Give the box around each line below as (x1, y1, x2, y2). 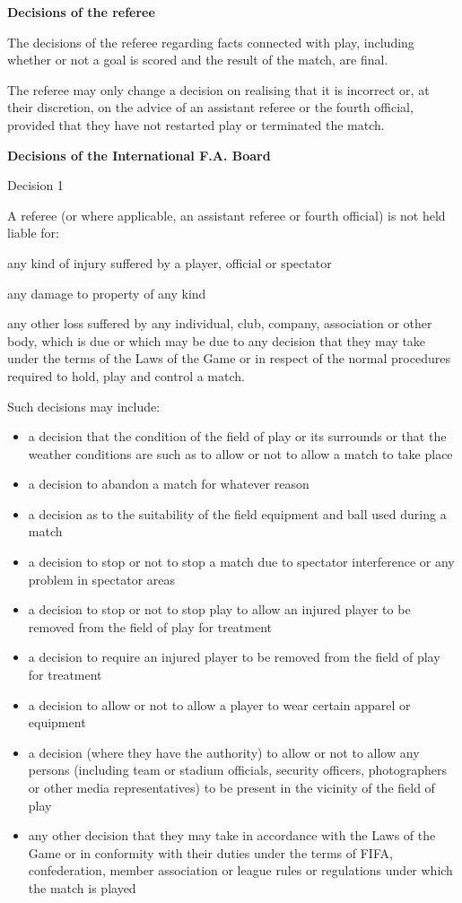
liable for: (7, 223, 60, 242)
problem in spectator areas (28, 569, 176, 588)
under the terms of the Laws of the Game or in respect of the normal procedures (7, 349, 450, 368)
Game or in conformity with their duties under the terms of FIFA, (28, 843, 393, 862)
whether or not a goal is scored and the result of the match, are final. (7, 50, 388, 69)
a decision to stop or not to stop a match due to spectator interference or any (28, 552, 455, 571)
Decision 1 (7, 176, 64, 195)
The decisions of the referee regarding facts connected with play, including (7, 32, 414, 51)
